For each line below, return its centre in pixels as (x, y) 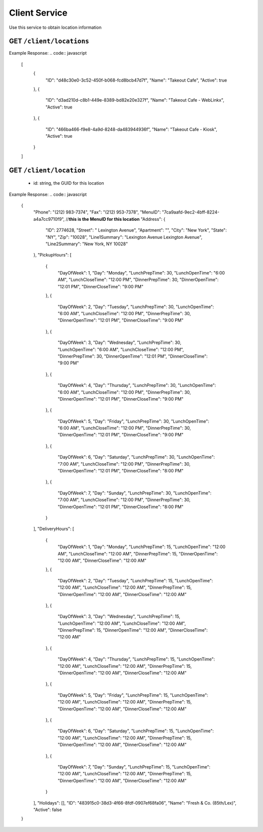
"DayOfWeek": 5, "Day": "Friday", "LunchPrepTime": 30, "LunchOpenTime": (133, 421)
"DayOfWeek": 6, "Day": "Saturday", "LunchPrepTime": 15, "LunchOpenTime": (136, 731)
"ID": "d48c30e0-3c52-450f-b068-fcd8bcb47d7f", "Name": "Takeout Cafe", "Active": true (136, 80)
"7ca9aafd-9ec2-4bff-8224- (191, 212)
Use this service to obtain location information (55, 27)
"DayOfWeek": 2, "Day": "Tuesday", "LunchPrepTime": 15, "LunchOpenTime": (135, 580)
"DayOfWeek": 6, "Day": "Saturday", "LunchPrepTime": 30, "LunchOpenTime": (136, 457)
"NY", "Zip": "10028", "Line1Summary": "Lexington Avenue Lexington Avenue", (124, 237)
